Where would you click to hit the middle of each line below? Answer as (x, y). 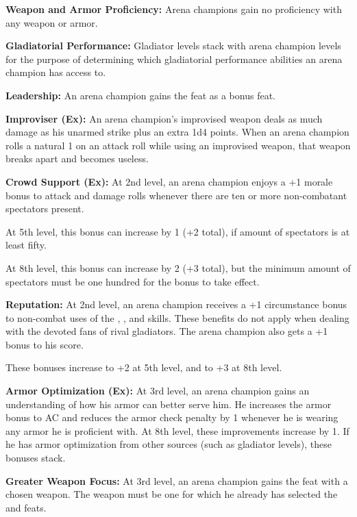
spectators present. (45, 209)
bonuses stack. (36, 458)
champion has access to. (56, 72)
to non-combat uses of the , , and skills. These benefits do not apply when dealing (177, 317)
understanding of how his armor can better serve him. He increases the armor (169, 404)
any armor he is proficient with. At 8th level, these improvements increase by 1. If (177, 430)
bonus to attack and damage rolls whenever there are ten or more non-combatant (176, 195)
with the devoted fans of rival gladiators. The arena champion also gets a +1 (167, 331)
